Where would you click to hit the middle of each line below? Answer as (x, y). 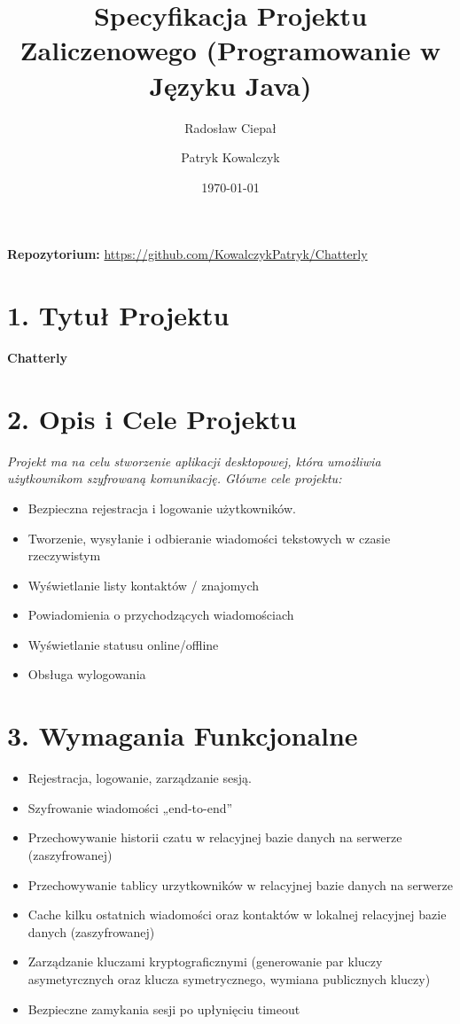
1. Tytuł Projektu (118, 315)
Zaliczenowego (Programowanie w (230, 50)
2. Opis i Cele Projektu (152, 418)
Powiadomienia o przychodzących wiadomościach (161, 615)
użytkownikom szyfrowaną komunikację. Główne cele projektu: (175, 478)
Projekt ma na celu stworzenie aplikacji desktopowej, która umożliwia (194, 461)
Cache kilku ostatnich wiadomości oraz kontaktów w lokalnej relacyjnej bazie (237, 915)
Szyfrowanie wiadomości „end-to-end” (130, 807)
